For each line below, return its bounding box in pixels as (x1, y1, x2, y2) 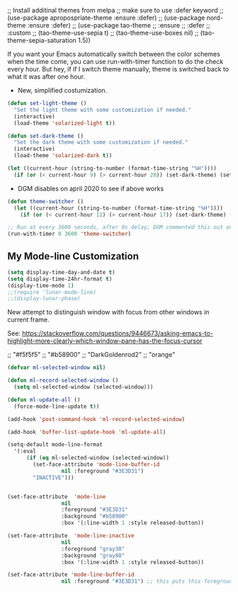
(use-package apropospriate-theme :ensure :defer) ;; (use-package (7, 13, 205, 22)
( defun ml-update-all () (7, 396, 81, 403)
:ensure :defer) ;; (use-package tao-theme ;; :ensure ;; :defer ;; (27, 21, 210, 29)
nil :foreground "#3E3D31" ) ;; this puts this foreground (61, 578, 236, 585)
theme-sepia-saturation (7, 36, 76, 45)
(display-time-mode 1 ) (7, 282, 74, 289)
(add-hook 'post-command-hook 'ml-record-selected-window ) (7, 416, 186, 423)
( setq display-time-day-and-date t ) (7, 268, 115, 275)
